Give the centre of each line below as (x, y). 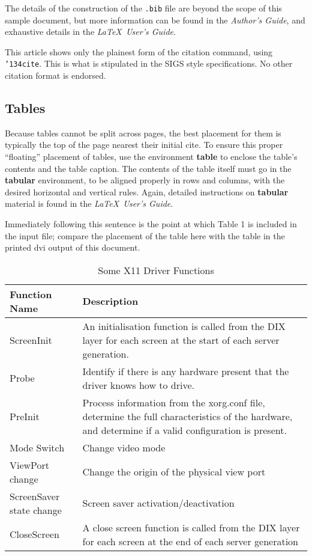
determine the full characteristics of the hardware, (187, 416)
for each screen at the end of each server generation (190, 541)
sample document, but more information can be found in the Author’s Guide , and (155, 20)
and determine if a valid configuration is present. (184, 430)
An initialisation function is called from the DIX (184, 326)
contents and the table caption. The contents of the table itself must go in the (148, 168)
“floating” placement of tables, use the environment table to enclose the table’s (151, 157)
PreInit (25, 416)
